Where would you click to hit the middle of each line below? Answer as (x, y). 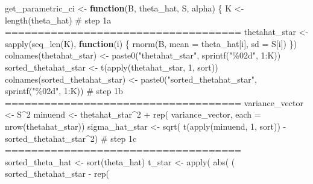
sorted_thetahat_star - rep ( (57, 173)
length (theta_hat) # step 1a (58, 20)
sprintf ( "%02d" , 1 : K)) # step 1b (64, 91)
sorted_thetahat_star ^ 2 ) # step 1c (71, 138)
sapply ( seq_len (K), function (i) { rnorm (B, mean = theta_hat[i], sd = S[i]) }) (151, 43)
